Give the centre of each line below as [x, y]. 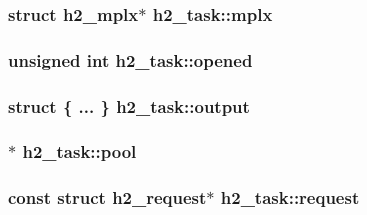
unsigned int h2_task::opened [130, 59]
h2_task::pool [79, 151]
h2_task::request [290, 197]
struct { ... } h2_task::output [129, 105]
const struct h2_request [107, 197]
